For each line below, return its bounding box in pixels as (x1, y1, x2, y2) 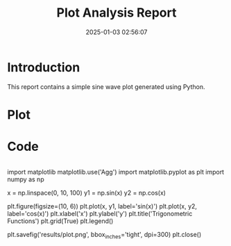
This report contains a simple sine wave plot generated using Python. (7, 82, 205, 91)
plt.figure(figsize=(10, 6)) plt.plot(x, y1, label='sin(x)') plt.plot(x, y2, (7, 202, 198, 210)
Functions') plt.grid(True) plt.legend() (7, 217, 114, 225)
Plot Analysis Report (56, 5, 177, 21)
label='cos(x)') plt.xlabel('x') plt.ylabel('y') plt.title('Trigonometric (7, 209, 193, 218)
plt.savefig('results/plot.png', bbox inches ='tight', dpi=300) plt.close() (7, 230, 202, 240)
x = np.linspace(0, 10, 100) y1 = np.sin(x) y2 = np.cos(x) (7, 188, 166, 197)
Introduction (7, 59, 80, 75)
